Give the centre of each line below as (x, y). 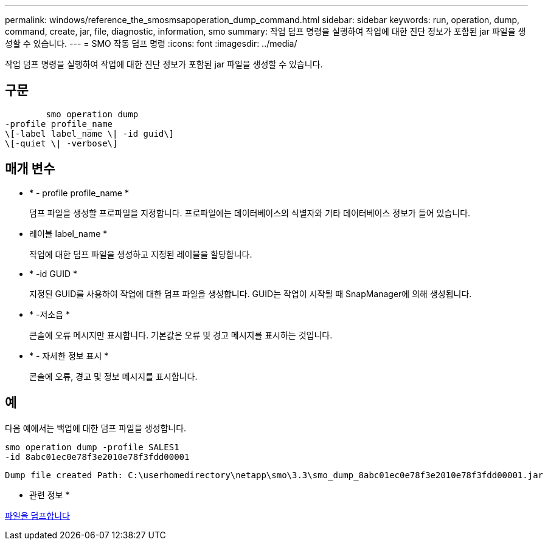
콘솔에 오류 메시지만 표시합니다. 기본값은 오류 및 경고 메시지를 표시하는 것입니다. (181, 335)
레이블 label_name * (68, 233)
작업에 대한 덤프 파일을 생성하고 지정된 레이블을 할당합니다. (141, 254)
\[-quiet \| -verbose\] (61, 143)
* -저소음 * (50, 314)
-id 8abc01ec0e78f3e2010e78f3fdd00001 (97, 457)
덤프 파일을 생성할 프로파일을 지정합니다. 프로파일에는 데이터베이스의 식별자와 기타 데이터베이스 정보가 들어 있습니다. (250, 213)
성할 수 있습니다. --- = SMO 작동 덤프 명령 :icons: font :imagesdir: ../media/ (151, 43)
